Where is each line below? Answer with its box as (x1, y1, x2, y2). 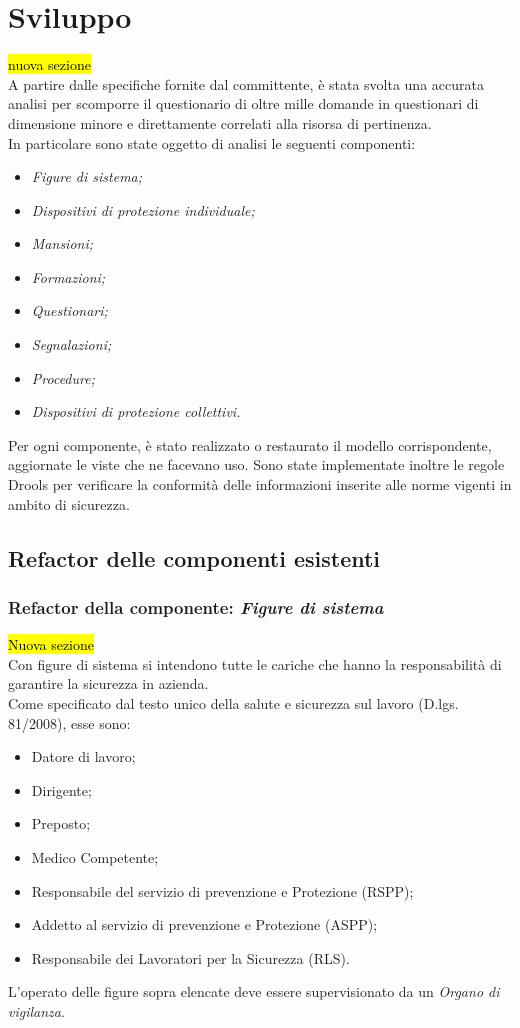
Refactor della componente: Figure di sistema (8, 594, 384, 619)
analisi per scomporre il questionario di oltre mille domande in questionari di (8, 93, 479, 114)
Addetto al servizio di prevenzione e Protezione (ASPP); (31, 914, 378, 935)
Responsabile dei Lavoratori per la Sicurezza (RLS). (31, 947, 350, 968)
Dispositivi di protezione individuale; (31, 199, 255, 220)
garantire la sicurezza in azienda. (8, 673, 209, 694)
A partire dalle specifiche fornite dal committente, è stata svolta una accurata (8, 73, 484, 94)
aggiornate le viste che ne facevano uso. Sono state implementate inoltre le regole (8, 454, 505, 475)
